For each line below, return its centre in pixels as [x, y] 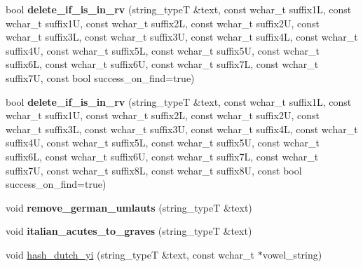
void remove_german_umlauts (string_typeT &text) [129, 207]
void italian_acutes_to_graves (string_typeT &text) [129, 231]
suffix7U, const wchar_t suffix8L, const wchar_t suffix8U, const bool [154, 170]
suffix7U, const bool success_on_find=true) [100, 77]
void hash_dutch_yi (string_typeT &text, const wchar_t [130, 254]
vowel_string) [292, 254]
